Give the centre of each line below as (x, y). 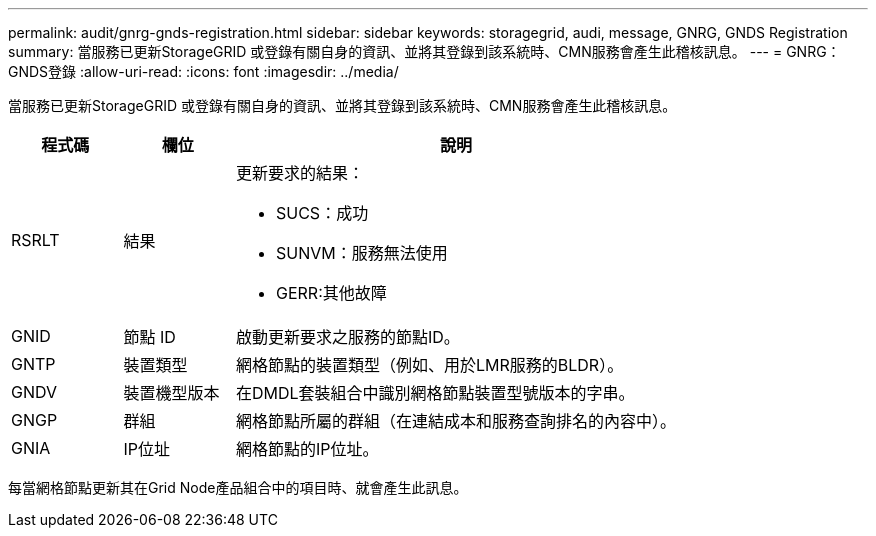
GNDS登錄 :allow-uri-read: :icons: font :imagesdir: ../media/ (203, 71)
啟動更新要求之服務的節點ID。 (348, 337)
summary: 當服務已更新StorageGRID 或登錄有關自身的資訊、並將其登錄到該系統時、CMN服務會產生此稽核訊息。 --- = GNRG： (424, 51)
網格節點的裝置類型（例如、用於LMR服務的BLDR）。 (430, 365)
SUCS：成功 (322, 213)
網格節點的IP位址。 (307, 449)
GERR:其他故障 (331, 293)
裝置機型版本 (171, 393)
